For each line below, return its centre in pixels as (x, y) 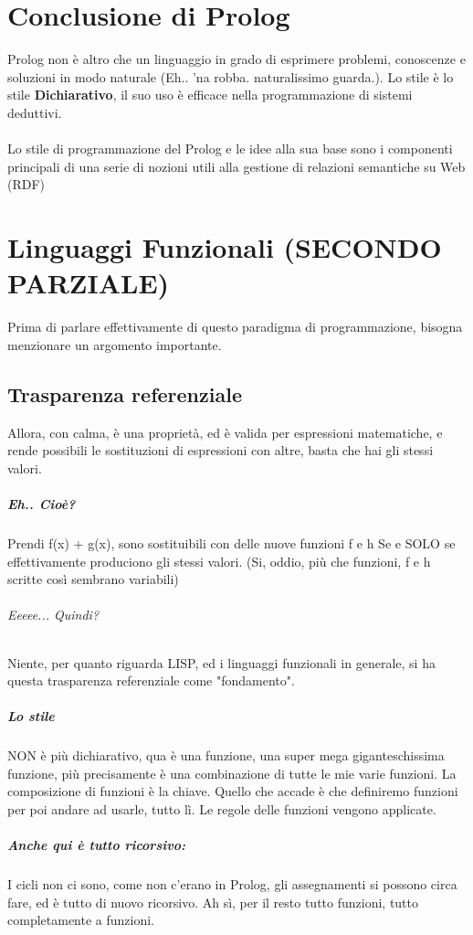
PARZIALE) (89, 283)
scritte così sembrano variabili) (93, 579)
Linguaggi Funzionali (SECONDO (225, 247)
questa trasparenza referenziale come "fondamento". (151, 680)
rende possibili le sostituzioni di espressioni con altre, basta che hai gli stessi (221, 450)
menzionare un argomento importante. (115, 344)
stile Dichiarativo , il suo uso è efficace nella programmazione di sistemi (210, 95)
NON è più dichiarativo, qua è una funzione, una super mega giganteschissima (226, 755)
